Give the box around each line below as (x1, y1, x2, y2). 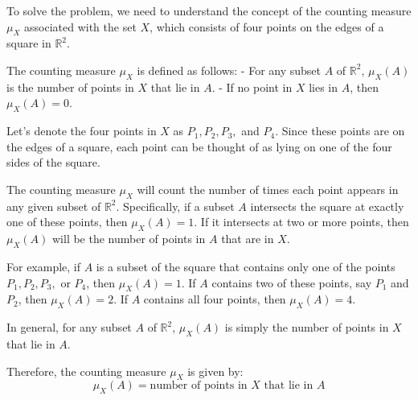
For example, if (6, 258, 81, 274)
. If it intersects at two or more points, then (194, 213, 409, 230)
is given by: (187, 362, 244, 379)
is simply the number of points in (224, 319, 389, 336)
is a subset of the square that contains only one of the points (96, 258, 395, 274)
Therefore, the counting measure (6, 362, 166, 379)
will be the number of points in (51, 230, 206, 247)
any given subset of (6, 197, 101, 214)
